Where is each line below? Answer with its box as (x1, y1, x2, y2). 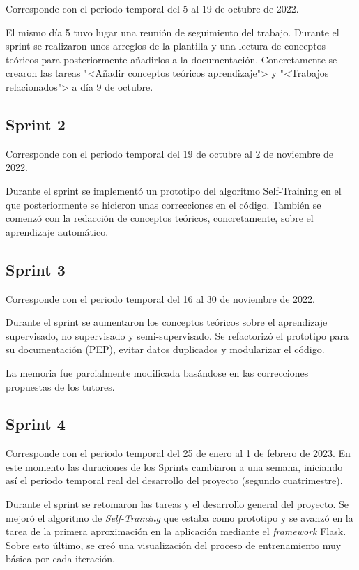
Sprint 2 (6, 113, 66, 135)
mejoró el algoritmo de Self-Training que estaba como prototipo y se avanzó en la (6, 510, 353, 525)
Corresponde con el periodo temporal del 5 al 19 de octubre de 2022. (6, 1, 299, 15)
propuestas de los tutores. (6, 379, 115, 393)
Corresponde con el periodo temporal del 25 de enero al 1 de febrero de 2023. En (6, 446, 351, 460)
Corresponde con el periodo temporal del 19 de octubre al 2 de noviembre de (6, 146, 334, 160)
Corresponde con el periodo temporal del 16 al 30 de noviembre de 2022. (6, 291, 315, 306)
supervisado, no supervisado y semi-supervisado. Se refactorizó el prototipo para (6, 328, 349, 343)
